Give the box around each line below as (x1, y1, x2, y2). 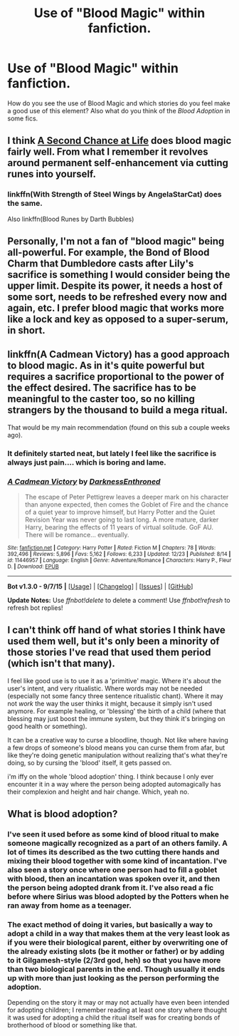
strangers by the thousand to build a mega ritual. (7, 404, 228, 416)
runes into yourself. (7, 168, 96, 180)
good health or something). (7, 722, 87, 730)
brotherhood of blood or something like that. (7, 1021, 137, 1030)
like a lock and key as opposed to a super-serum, (7, 314, 229, 326)
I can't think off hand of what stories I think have (7, 624, 225, 636)
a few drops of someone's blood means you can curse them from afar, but (7, 743, 225, 752)
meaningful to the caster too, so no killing (7, 393, 196, 405)
